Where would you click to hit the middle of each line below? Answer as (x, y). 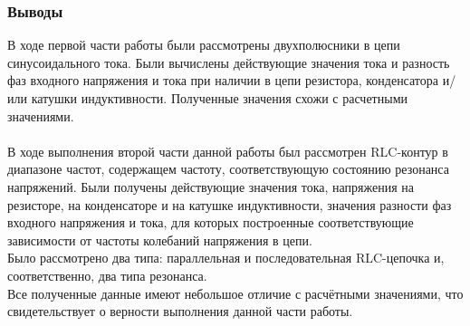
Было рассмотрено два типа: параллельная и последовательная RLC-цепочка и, (226, 258)
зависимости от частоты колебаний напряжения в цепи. (160, 240)
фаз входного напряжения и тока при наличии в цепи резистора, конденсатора (223, 80)
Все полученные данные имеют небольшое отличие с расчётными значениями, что (235, 293)
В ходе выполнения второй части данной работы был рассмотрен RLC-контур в (228, 151)
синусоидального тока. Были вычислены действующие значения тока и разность (229, 62)
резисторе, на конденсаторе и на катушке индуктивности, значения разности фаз (230, 204)
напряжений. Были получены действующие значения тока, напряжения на (211, 186)
